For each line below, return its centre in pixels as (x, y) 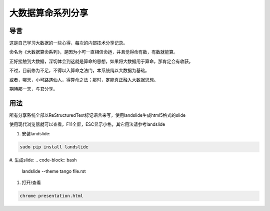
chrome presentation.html (51, 196)
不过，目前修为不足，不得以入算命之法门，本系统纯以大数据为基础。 (79, 71)
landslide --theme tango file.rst (54, 171)
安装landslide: (36, 133)
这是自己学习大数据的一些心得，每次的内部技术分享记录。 (68, 43)
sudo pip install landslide (54, 147)
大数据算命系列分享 (49, 13)
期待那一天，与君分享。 (33, 89)
